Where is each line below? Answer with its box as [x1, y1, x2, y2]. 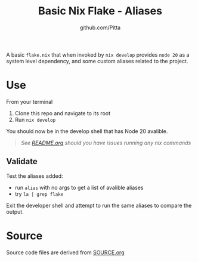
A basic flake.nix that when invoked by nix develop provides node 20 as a [6, 51, 190, 58]
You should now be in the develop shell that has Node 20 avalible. [6, 127, 168, 135]
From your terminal [6, 98, 53, 105]
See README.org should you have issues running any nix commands [20, 139, 191, 146]
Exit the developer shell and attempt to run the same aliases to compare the [6, 202, 192, 209]
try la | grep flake [14, 190, 64, 198]
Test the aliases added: [6, 172, 64, 180]
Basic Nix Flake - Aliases [38, 4, 163, 18]
